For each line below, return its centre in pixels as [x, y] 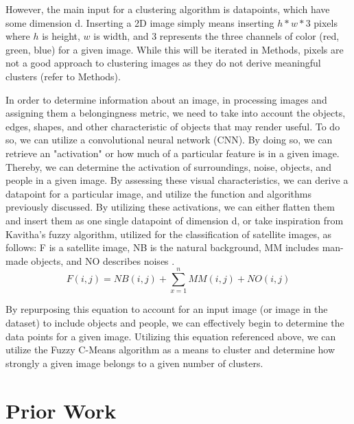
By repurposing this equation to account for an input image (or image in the [167, 309]
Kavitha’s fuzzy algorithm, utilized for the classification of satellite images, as [168, 234]
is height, [61, 36]
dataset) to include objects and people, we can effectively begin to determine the [175, 322]
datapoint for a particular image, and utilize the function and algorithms [158, 193]
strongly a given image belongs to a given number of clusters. [134, 363]
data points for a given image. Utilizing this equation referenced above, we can [171, 336]
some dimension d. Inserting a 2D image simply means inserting [140, 22]
